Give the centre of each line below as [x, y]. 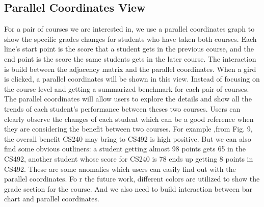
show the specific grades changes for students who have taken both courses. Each [130, 38]
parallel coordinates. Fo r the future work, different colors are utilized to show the [132, 179]
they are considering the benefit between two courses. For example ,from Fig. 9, [128, 129]
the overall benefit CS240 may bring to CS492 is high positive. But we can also [128, 138]
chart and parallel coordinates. [52, 199]
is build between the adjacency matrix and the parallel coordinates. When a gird [130, 69]
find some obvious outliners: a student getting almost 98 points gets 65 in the [125, 149]
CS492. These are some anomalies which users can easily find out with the [120, 169]
